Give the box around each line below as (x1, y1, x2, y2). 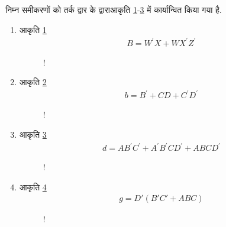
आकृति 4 (19, 180, 47, 193)
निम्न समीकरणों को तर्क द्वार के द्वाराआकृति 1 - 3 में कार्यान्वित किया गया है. (5, 4, 222, 15)
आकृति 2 (19, 76, 47, 88)
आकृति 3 (19, 128, 47, 141)
